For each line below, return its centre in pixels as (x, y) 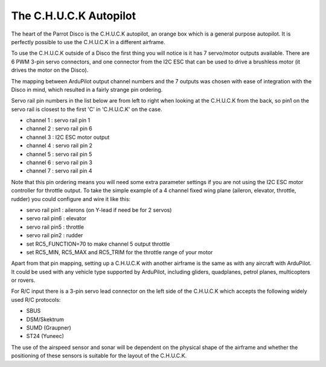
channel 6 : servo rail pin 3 (59, 162)
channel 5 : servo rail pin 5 (59, 154)
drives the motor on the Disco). (50, 70)
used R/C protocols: (36, 299)
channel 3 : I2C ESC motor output (68, 137)
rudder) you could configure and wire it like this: (71, 199)
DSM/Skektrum (45, 319)
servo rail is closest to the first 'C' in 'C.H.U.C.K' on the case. (87, 109)
